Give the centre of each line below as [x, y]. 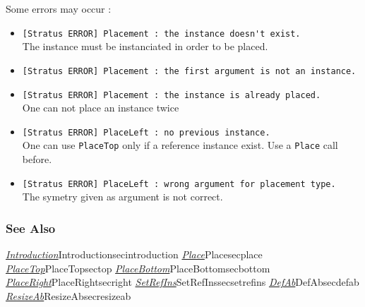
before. [37, 159]
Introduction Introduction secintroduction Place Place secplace [134, 254]
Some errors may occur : [59, 8]
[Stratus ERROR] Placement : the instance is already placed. [172, 95]
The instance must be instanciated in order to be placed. [145, 46]
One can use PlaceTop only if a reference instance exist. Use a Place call [180, 145]
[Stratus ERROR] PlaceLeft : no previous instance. [146, 132]
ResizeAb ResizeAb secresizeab [68, 295]
